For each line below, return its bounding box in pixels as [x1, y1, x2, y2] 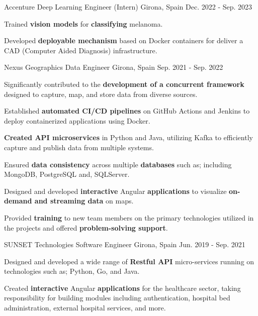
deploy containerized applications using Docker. [4, 115, 150, 126]
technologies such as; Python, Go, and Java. [4, 266, 140, 276]
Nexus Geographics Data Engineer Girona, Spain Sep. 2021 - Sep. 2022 [4, 62, 223, 72]
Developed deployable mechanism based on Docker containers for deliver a [4, 35, 243, 46]
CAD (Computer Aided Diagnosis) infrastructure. [4, 45, 157, 55]
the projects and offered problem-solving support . [4, 222, 168, 233]
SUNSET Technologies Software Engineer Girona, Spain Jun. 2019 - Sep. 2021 [4, 239, 245, 250]
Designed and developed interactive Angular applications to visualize [4, 185, 227, 196]
